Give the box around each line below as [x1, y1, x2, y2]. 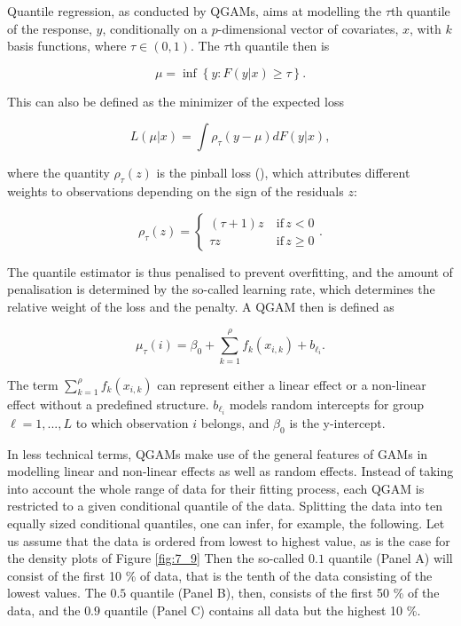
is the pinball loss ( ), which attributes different [156, 163, 410, 182]
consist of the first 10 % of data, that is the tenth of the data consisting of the [7, 566, 433, 584]
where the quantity [7, 163, 110, 182]
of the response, [7, 19, 92, 37]
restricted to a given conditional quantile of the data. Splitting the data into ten [7, 496, 442, 515]
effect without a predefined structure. [7, 394, 209, 413]
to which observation [75, 413, 189, 432]
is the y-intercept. [289, 413, 386, 432]
